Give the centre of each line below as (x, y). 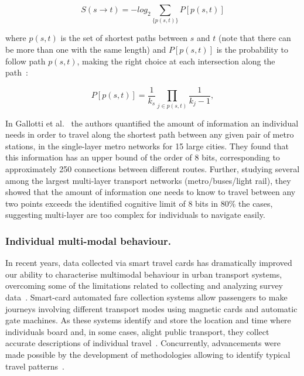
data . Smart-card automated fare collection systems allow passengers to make (146, 297)
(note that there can (255, 38)
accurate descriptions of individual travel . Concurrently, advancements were (143, 343)
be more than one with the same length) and (86, 49)
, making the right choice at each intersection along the (176, 61)
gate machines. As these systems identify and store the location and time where (148, 320)
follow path (25, 61)
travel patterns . (35, 366)
